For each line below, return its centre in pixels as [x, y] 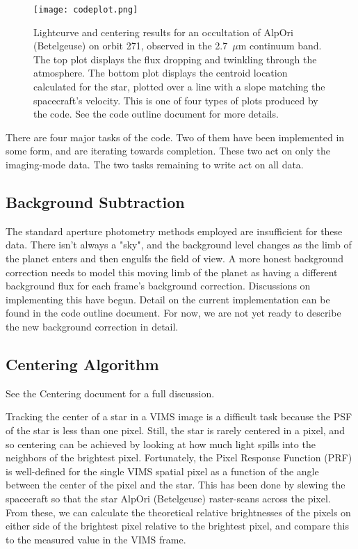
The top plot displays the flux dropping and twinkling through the [175, 59]
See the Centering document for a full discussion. [110, 393]
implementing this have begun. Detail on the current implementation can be [168, 299]
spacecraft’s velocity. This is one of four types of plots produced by [176, 100]
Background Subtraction [95, 201]
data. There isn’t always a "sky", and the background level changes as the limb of [179, 245]
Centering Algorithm [82, 364]
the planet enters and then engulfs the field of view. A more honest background [175, 258]
